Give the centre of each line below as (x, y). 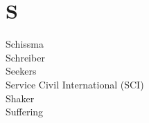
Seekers (21, 71)
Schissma (25, 44)
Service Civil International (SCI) (75, 84)
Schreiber (25, 57)
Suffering (25, 112)
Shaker (20, 98)
